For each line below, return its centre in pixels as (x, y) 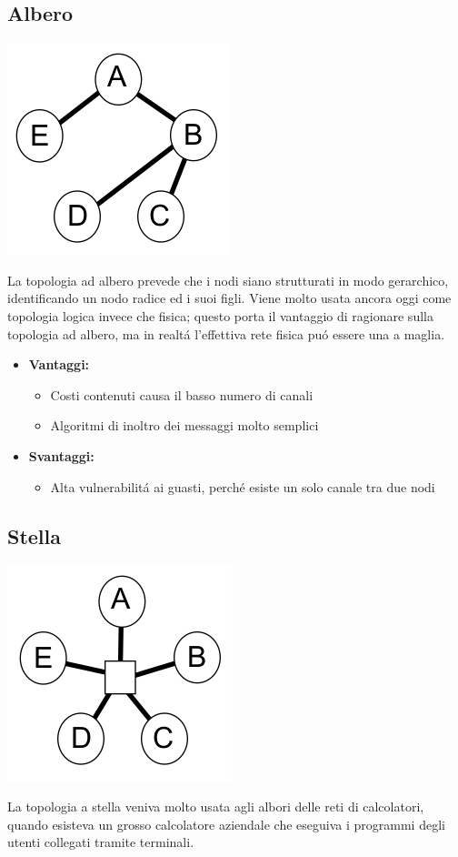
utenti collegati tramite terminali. (101, 842)
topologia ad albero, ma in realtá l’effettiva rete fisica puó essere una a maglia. (226, 333)
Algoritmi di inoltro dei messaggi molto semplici (184, 425)
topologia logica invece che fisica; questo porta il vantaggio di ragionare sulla (220, 315)
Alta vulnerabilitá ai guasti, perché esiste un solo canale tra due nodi (243, 486)
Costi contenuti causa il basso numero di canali (182, 394)
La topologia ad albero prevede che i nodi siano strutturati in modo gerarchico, (228, 280)
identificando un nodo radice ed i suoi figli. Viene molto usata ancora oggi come (229, 298)
